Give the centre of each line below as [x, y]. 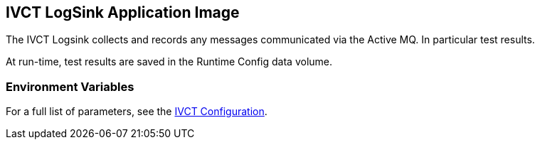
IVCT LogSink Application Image [123, 12]
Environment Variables [70, 86]
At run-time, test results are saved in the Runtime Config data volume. [169, 62]
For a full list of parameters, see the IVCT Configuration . [137, 112]
